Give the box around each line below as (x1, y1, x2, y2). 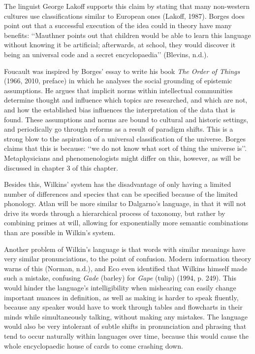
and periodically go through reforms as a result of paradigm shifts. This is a (4, 124, 233, 134)
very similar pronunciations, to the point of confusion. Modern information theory (4, 253, 252, 264)
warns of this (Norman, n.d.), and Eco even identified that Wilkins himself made (4, 263, 248, 273)
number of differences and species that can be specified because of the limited (4, 188, 238, 199)
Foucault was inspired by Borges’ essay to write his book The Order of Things (4, 66, 240, 76)
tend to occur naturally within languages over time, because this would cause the (4, 331, 249, 341)
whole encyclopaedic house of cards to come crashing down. (4, 340, 183, 351)
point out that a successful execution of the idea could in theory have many (4, 20, 232, 31)
